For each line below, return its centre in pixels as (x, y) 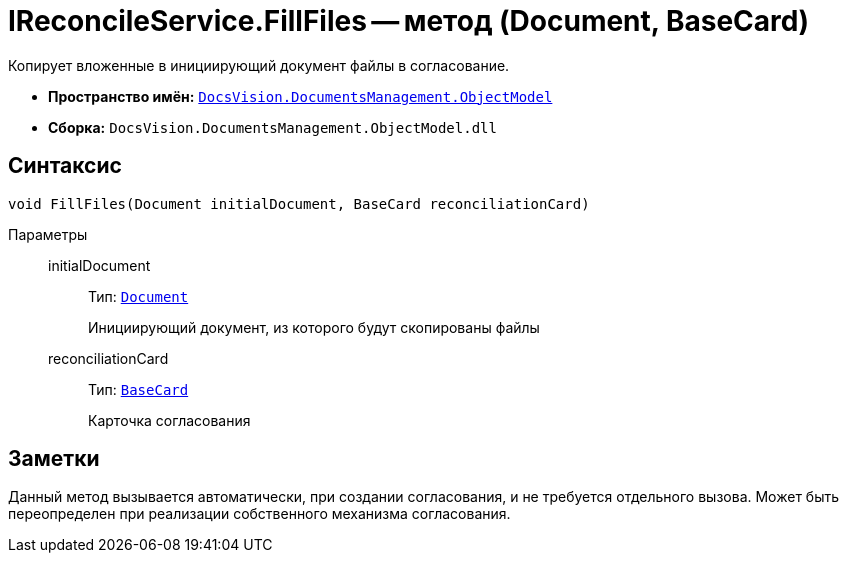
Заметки (54, 459)
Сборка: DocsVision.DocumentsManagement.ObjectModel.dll (272, 127)
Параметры (48, 234)
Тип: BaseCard (138, 389)
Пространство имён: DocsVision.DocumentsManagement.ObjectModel (300, 96)
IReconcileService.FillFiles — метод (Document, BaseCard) (408, 21)
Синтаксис (65, 166)
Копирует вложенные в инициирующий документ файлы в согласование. (259, 65)
